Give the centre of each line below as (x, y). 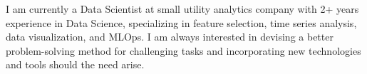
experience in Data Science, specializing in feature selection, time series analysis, (181, 22)
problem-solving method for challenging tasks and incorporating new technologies (183, 50)
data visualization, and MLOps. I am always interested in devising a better (170, 37)
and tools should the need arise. (75, 64)
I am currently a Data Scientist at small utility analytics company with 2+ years (182, 9)
